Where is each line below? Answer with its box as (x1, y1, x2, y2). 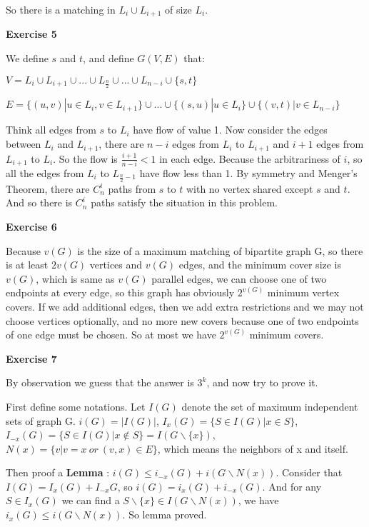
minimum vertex (267, 285, 340, 300)
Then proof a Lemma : (6, 465, 110, 480)
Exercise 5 (6, 26, 57, 41)
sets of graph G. (6, 413, 76, 428)
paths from (108, 181, 156, 196)
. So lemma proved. (122, 507, 207, 522)
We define (6, 51, 49, 66)
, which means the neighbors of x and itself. (157, 441, 348, 456)
